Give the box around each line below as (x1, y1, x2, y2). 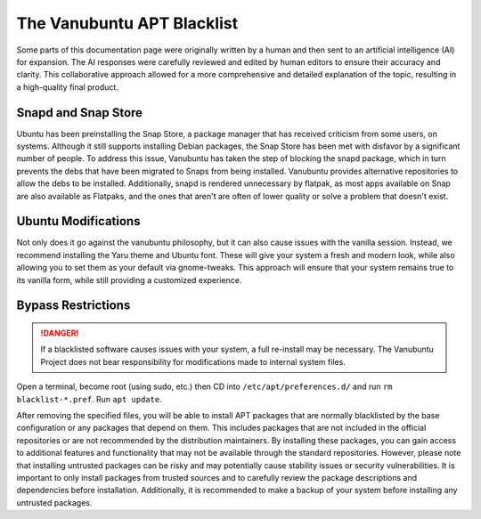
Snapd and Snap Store (16, 105, 143, 120)
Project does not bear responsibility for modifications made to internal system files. (40, 356, 346, 367)
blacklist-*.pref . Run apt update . (16, 393, 162, 404)
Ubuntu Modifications (16, 214, 141, 229)
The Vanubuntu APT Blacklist (16, 13, 239, 33)
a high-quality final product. (16, 81, 119, 93)
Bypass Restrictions (16, 298, 131, 313)
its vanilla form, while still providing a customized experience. (16, 274, 242, 285)
